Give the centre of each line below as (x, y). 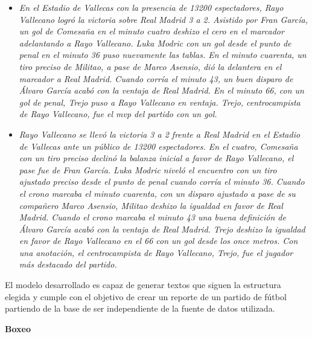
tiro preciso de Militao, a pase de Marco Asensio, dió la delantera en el (150, 66)
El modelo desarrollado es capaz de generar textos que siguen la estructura (143, 285)
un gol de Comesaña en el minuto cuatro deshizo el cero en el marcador (151, 31)
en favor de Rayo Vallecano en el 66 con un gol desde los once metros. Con (158, 241)
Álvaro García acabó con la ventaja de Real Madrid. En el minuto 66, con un (161, 90)
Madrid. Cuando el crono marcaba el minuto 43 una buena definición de (152, 217)
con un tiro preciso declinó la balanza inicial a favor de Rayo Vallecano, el (156, 158)
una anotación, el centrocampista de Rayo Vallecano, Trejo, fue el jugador (156, 252)
